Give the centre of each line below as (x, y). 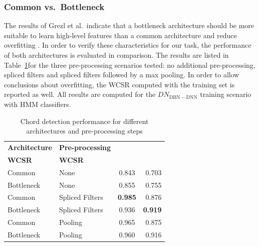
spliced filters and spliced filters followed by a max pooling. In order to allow (122, 75)
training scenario (226, 94)
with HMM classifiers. (38, 104)
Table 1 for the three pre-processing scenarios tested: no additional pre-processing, (130, 65)
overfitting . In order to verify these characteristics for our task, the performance (128, 45)
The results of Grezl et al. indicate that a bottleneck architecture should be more (129, 25)
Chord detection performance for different (84, 121)
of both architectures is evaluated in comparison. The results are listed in (116, 55)
